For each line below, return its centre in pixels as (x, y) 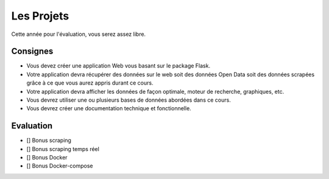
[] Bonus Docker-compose (60, 166)
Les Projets (40, 16)
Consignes (32, 51)
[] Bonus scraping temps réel (63, 149)
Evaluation (32, 126)
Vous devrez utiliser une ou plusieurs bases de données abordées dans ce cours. (129, 100)
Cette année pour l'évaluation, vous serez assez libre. (79, 34)
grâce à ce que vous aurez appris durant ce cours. (90, 83)
